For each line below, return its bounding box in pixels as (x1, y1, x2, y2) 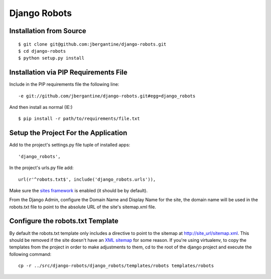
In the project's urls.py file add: (9, 165, 74, 171)
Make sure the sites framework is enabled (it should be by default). (9, 187, 148, 193)
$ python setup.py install (18, 55, 85, 61)
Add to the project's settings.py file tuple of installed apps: (9, 142, 130, 148)
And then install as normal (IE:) (9, 104, 73, 110)
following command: (9, 251, 52, 257)
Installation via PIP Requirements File (9, 68, 127, 77)
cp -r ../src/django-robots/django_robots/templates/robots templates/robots (18, 263, 214, 268)
